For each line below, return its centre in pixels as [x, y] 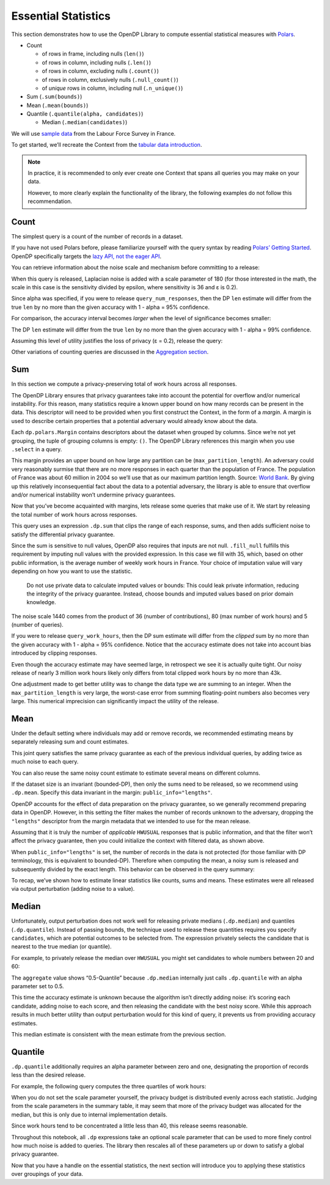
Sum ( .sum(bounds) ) [54, 97]
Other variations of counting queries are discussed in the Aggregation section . [110, 352]
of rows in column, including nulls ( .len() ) [97, 62]
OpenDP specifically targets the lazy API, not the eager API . [86, 256]
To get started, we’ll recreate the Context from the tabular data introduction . [107, 145]
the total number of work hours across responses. [74, 514]
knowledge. [41, 602]
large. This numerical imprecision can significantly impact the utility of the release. [115, 701]
